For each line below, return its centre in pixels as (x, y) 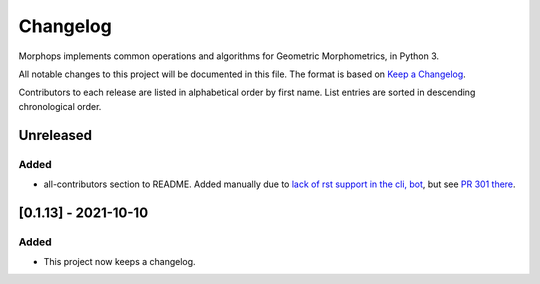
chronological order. (60, 106)
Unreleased (55, 135)
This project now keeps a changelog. (119, 262)
